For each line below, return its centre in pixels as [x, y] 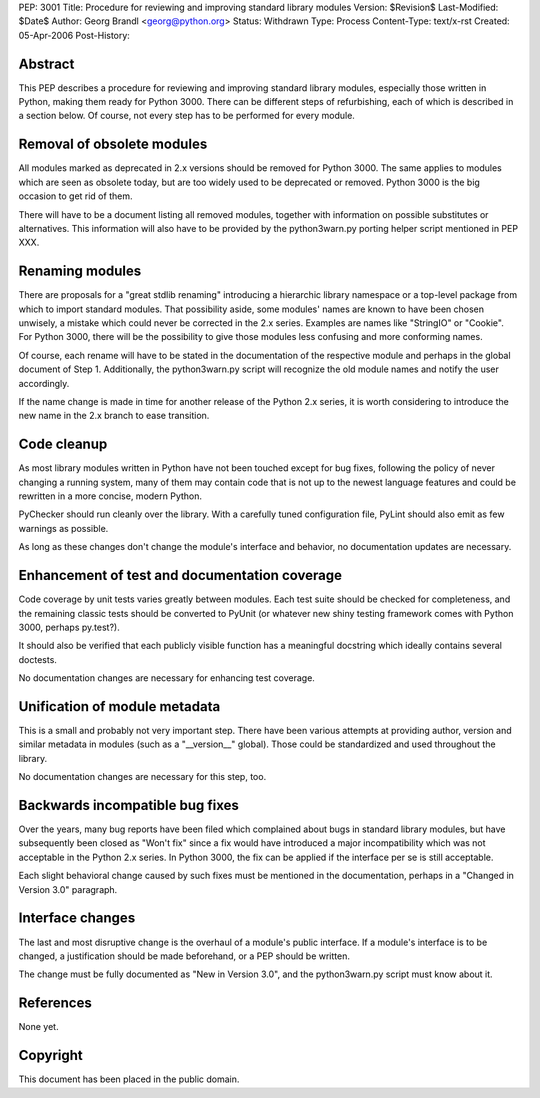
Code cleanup [63, 444]
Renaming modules [80, 271]
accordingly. [44, 383]
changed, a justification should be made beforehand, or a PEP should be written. [184, 956]
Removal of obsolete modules [113, 144]
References [55, 1003]
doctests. [37, 659]
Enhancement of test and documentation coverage [180, 575]
